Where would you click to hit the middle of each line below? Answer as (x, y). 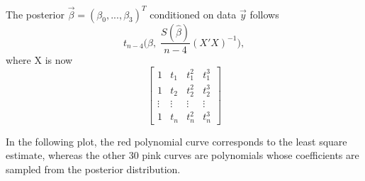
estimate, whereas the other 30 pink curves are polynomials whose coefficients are (182, 155)
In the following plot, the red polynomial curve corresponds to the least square (176, 141)
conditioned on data (193, 14)
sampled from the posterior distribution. (93, 169)
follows (264, 14)
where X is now (39, 59)
